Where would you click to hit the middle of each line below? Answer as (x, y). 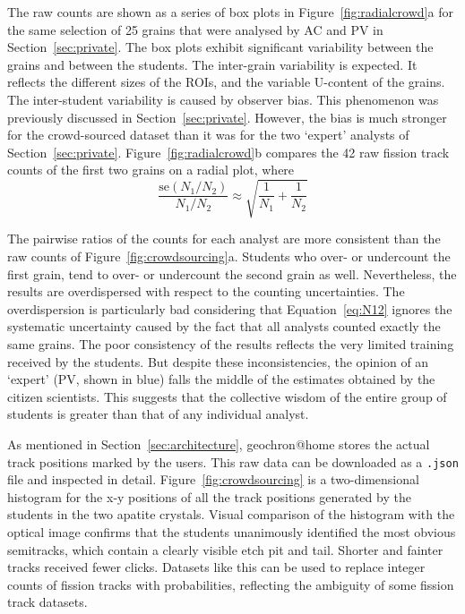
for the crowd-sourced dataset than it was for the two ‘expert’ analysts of (208, 135)
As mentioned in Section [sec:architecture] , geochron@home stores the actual (219, 444)
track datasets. (47, 602)
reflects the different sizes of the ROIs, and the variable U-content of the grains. (226, 82)
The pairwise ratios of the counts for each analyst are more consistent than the (224, 239)
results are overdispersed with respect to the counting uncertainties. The (206, 291)
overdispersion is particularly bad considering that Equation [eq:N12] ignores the (230, 308)
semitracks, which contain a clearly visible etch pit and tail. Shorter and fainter (225, 549)
